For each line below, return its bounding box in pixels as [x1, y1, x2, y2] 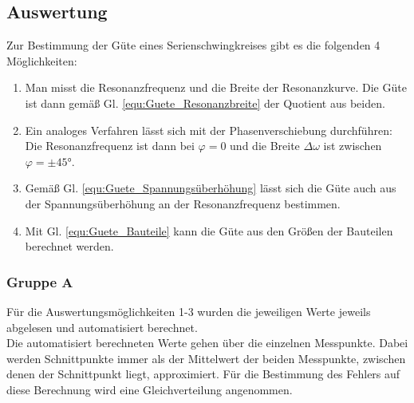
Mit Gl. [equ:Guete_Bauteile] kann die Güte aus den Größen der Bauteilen [25, 222, 393, 239]
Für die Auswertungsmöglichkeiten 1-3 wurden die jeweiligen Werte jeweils [6, 302, 371, 319]
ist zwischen [323, 137, 382, 154]
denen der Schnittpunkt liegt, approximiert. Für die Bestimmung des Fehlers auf [6, 365, 400, 382]
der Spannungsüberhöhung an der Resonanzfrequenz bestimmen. [25, 195, 341, 211]
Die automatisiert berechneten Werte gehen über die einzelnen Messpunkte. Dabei [6, 334, 408, 351]
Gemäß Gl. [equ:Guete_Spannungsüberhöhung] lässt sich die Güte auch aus [25, 180, 396, 196]
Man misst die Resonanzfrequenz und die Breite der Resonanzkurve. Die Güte [25, 79, 407, 96]
